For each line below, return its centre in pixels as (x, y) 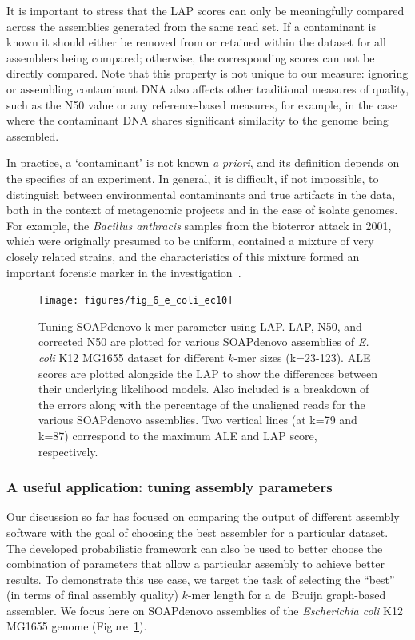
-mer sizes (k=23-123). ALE (302, 357)
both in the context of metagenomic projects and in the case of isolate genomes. (202, 210)
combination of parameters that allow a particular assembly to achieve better (196, 564)
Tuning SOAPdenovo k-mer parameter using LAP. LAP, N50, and (200, 326)
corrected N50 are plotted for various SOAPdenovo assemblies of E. (204, 342)
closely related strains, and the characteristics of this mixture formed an (183, 256)
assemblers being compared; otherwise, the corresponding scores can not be (191, 57)
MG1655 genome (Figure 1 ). (77, 626)
